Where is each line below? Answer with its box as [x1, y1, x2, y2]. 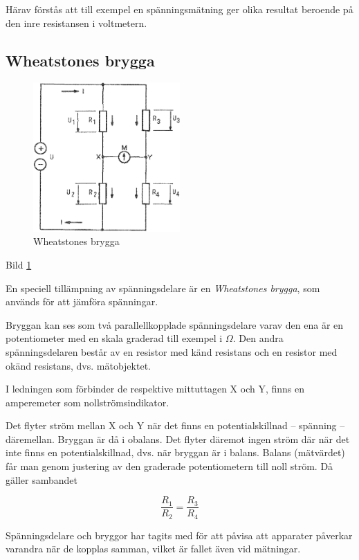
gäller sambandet [6, 472, 77, 487]
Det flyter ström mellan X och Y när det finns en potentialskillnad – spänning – [6, 418, 345, 433]
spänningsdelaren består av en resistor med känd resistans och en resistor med [6, 344, 338, 359]
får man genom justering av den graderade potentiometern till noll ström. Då [6, 459, 333, 473]
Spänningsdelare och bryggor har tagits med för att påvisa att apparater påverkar [6, 527, 353, 542]
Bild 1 [6, 257, 32, 271]
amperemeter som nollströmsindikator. [6, 395, 169, 409]
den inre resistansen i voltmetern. [6, 15, 147, 30]
